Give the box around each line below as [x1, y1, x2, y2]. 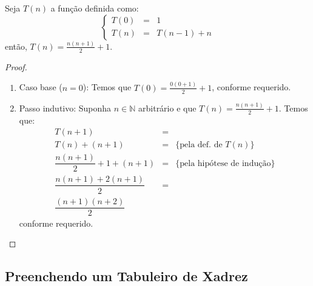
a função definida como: [50, 2, 139, 14]
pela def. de [180, 141, 223, 150]
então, [5, 39, 27, 52]
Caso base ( [19, 81, 62, 93]
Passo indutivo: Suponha [19, 101, 112, 114]
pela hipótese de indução [180, 159, 271, 168]
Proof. [5, 60, 27, 73]
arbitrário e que [138, 101, 197, 114]
